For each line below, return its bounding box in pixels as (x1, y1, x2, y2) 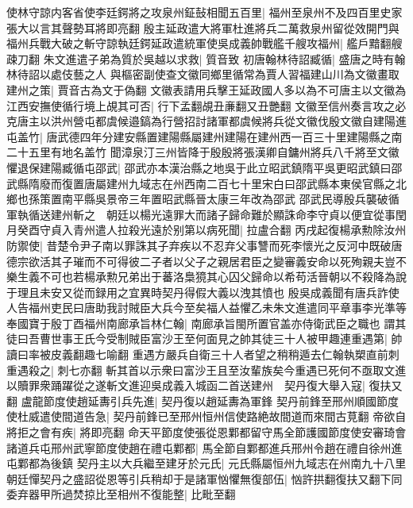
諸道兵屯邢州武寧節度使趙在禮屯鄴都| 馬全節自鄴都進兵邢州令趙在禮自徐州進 (6, 439, 403, 456)
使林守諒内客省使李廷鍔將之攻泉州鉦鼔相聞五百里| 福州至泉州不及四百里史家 (6, 4, 403, 20)
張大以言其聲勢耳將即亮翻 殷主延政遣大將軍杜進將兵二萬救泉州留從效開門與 (6, 19, 399, 36)
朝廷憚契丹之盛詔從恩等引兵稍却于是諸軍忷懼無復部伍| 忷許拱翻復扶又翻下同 (6, 470, 403, 487)
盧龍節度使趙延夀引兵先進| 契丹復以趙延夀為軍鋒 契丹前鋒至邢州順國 (21, 392, 376, 409)
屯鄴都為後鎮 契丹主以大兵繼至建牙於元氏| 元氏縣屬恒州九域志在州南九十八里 (6, 455, 407, 471)
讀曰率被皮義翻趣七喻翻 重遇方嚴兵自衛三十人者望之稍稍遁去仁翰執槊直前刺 (6, 346, 399, 363)
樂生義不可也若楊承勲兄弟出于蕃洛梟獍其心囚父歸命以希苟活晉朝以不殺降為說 (6, 268, 407, 285)
